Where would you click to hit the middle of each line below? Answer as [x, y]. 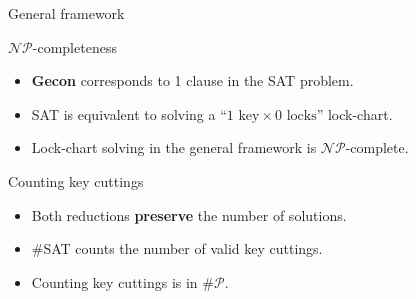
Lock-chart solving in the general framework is [174, 147]
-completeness [74, 46]
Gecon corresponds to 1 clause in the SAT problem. [192, 80]
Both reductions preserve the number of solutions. [189, 214]
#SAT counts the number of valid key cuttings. [177, 248]
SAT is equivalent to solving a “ [129, 113]
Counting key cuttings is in [114, 281]
